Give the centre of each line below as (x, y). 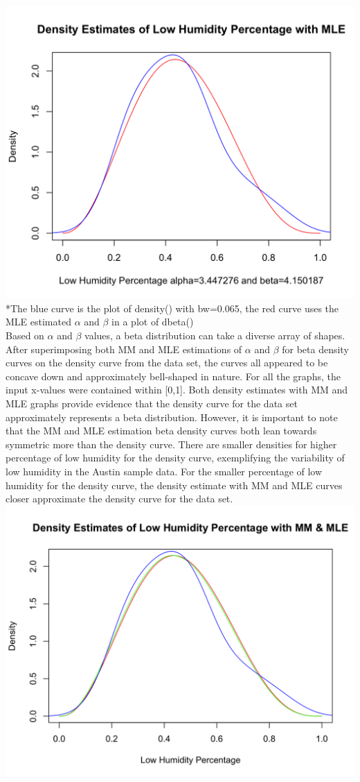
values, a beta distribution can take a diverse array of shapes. (215, 335)
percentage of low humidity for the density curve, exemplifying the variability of (175, 458)
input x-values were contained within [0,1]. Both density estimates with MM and (177, 390)
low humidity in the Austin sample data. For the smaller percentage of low (164, 471)
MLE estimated (38, 322)
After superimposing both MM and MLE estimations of (124, 349)
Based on (25, 335)
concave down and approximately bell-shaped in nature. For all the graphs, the (173, 376)
